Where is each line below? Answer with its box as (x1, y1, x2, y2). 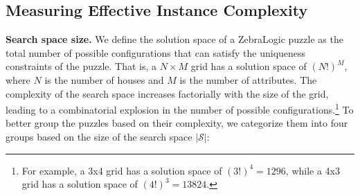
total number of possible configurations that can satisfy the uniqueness (6, 45, 306, 60)
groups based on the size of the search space (6, 130, 192, 144)
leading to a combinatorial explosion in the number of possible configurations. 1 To (6, 100, 354, 116)
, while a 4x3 (285, 163, 341, 177)
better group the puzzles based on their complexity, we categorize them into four (6, 116, 348, 130)
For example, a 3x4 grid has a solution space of (21, 163, 222, 177)
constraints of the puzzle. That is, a (6, 59, 157, 73)
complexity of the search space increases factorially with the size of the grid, (6, 86, 329, 100)
